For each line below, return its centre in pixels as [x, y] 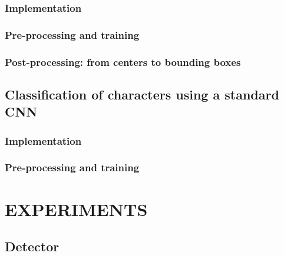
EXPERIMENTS [76, 209]
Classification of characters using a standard [142, 94]
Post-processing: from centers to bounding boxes [123, 61]
